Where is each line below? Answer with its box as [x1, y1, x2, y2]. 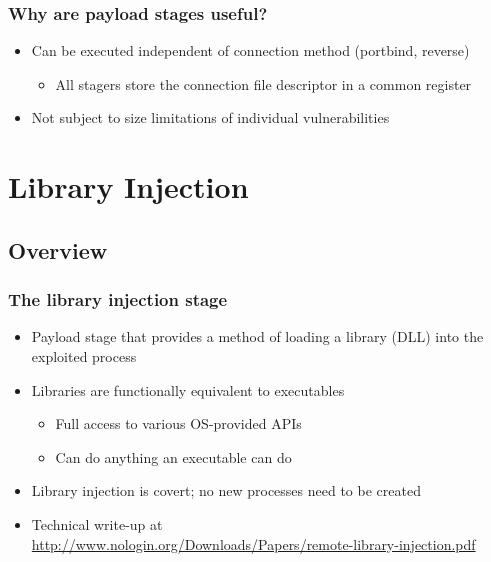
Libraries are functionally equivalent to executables [31, 379, 345, 400]
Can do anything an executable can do [55, 446, 292, 467]
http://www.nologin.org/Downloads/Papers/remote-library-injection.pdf [31, 533, 476, 554]
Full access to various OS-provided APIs [55, 413, 302, 434]
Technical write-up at [31, 513, 163, 534]
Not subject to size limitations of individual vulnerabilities [31, 107, 390, 128]
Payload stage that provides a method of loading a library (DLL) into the [31, 326, 484, 347]
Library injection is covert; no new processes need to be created [31, 480, 421, 501]
